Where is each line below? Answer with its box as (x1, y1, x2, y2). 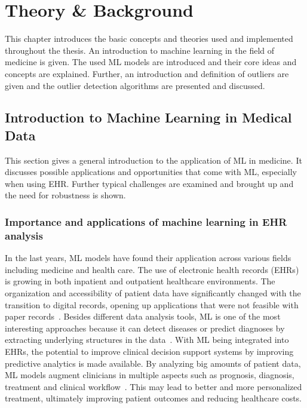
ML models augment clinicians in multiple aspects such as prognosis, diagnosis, (5, 369, 294, 381)
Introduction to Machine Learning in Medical (5, 108, 292, 127)
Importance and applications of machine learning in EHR (5, 214, 287, 229)
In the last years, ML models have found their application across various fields (5, 251, 291, 264)
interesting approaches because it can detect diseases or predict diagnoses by (5, 321, 285, 334)
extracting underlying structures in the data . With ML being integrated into (5, 333, 289, 346)
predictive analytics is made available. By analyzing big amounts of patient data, (5, 357, 301, 369)
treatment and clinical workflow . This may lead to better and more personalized (5, 380, 302, 392)
